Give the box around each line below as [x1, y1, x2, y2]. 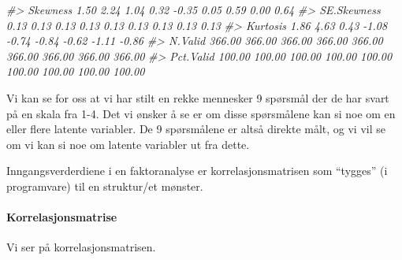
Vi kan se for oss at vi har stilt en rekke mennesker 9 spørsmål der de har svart [6, 89, 389, 106]
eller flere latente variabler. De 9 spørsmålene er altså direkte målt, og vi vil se [6, 121, 385, 137]
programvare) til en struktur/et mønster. [6, 177, 203, 194]
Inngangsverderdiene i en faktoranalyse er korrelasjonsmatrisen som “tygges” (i [6, 162, 388, 179]
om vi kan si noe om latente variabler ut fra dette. [6, 136, 250, 152]
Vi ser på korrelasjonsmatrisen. [6, 239, 156, 255]
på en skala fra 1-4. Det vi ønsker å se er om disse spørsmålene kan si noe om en [6, 105, 396, 121]
